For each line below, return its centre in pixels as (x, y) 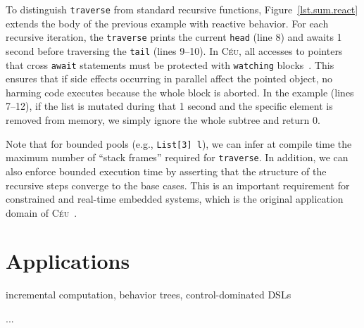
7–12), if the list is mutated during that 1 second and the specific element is (169, 106)
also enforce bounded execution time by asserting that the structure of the (166, 171)
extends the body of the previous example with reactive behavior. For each (167, 23)
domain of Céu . (42, 212)
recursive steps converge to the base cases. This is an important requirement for (178, 185)
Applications (68, 261)
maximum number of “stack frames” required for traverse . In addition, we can (177, 157)
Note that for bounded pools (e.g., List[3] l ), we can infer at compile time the (179, 143)
